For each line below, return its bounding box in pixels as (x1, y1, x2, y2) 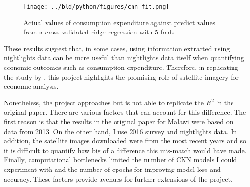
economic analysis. (4, 81, 59, 91)
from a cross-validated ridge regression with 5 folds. (23, 27, 177, 37)
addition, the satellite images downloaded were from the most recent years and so (4, 136, 247, 146)
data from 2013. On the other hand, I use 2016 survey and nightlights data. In (4, 126, 237, 136)
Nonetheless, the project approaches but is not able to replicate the (4, 97, 204, 107)
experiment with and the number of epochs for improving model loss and (4, 164, 221, 174)
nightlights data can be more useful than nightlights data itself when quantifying (4, 52, 244, 63)
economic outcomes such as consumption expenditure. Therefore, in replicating (4, 62, 238, 72)
